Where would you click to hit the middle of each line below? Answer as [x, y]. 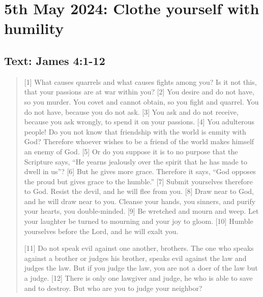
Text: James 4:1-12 [55, 60]
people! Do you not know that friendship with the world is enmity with [135, 131]
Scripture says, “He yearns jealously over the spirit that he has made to [136, 161]
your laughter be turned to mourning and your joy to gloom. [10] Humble [139, 221]
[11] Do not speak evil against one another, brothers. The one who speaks [139, 248]
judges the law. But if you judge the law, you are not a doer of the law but [141, 268]
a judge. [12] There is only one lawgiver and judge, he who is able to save [138, 278]
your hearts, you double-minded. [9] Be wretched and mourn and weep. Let [141, 211]
